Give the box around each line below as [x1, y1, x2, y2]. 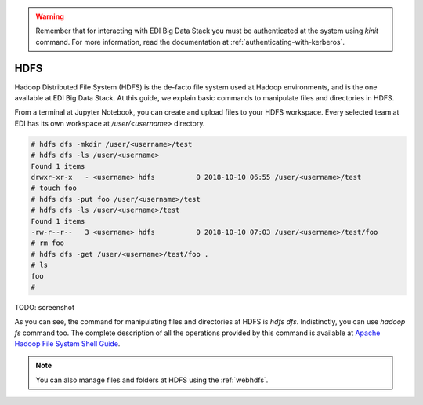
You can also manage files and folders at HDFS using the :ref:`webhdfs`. [35, 375, 269, 385]
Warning [35, 12, 64, 21]
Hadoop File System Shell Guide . [14, 339, 121, 348]
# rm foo [31, 239, 65, 247]
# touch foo [31, 184, 78, 192]
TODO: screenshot [14, 302, 74, 312]
